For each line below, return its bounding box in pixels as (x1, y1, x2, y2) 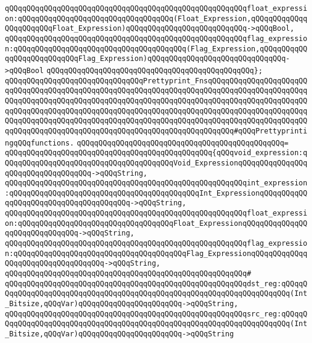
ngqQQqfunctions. (5, 138, 74, 147)
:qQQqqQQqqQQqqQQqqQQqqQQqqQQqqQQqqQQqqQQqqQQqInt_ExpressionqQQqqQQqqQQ (5, 188, 308, 197)
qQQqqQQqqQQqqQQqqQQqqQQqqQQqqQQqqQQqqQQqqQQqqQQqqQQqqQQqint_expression (5, 179, 308, 188)
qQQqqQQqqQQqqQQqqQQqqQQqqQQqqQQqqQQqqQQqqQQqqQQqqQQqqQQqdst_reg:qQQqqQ (5, 279, 308, 288)
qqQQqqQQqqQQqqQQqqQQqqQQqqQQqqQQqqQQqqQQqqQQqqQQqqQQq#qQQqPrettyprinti (5, 126, 308, 135)
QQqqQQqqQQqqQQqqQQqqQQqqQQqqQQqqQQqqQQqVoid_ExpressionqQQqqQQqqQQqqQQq (5, 158, 308, 167)
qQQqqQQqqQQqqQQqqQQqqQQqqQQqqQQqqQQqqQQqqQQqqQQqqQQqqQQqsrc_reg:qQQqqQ (5, 309, 308, 318)
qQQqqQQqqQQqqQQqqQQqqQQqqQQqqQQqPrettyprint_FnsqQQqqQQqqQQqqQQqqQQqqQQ (5, 76, 308, 85)
